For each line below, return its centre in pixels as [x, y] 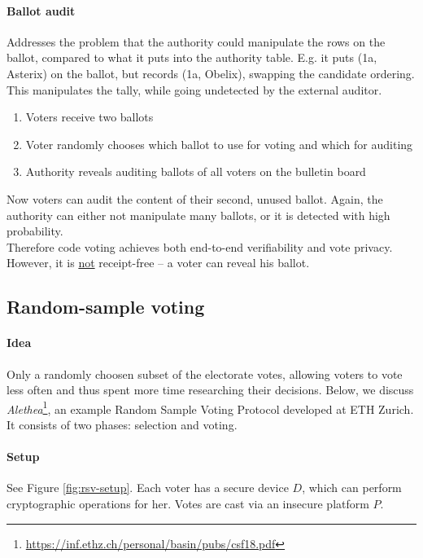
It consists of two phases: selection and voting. [122, 424]
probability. [35, 231]
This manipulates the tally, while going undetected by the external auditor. [194, 89]
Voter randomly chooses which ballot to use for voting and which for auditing [219, 144]
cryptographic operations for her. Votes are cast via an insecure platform [188, 503]
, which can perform [352, 488]
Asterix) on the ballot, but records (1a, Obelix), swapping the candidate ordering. [211, 73]
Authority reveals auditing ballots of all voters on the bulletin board [196, 171]
